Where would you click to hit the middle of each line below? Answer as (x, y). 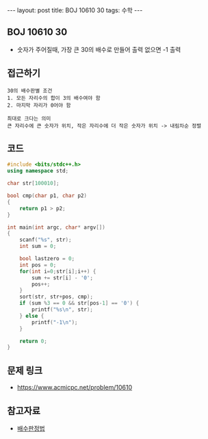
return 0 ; (34, 341)
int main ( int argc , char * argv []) (56, 227)
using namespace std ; (38, 171)
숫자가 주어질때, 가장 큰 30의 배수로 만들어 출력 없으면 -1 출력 (99, 49)
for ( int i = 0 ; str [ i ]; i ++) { (58, 271)
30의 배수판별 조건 (30, 90)
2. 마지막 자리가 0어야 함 (39, 105)
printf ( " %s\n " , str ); (63, 310)
